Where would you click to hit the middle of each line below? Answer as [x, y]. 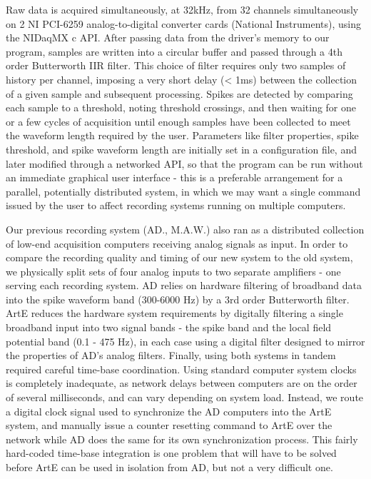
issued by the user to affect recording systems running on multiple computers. [176, 205]
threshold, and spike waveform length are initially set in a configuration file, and [181, 149]
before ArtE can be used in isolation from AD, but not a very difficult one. [169, 467]
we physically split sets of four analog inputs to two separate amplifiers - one [173, 271]
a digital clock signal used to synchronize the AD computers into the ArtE [169, 411]
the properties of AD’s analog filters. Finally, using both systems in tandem [171, 355]
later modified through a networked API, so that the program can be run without [184, 163]
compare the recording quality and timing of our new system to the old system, [179, 257]
